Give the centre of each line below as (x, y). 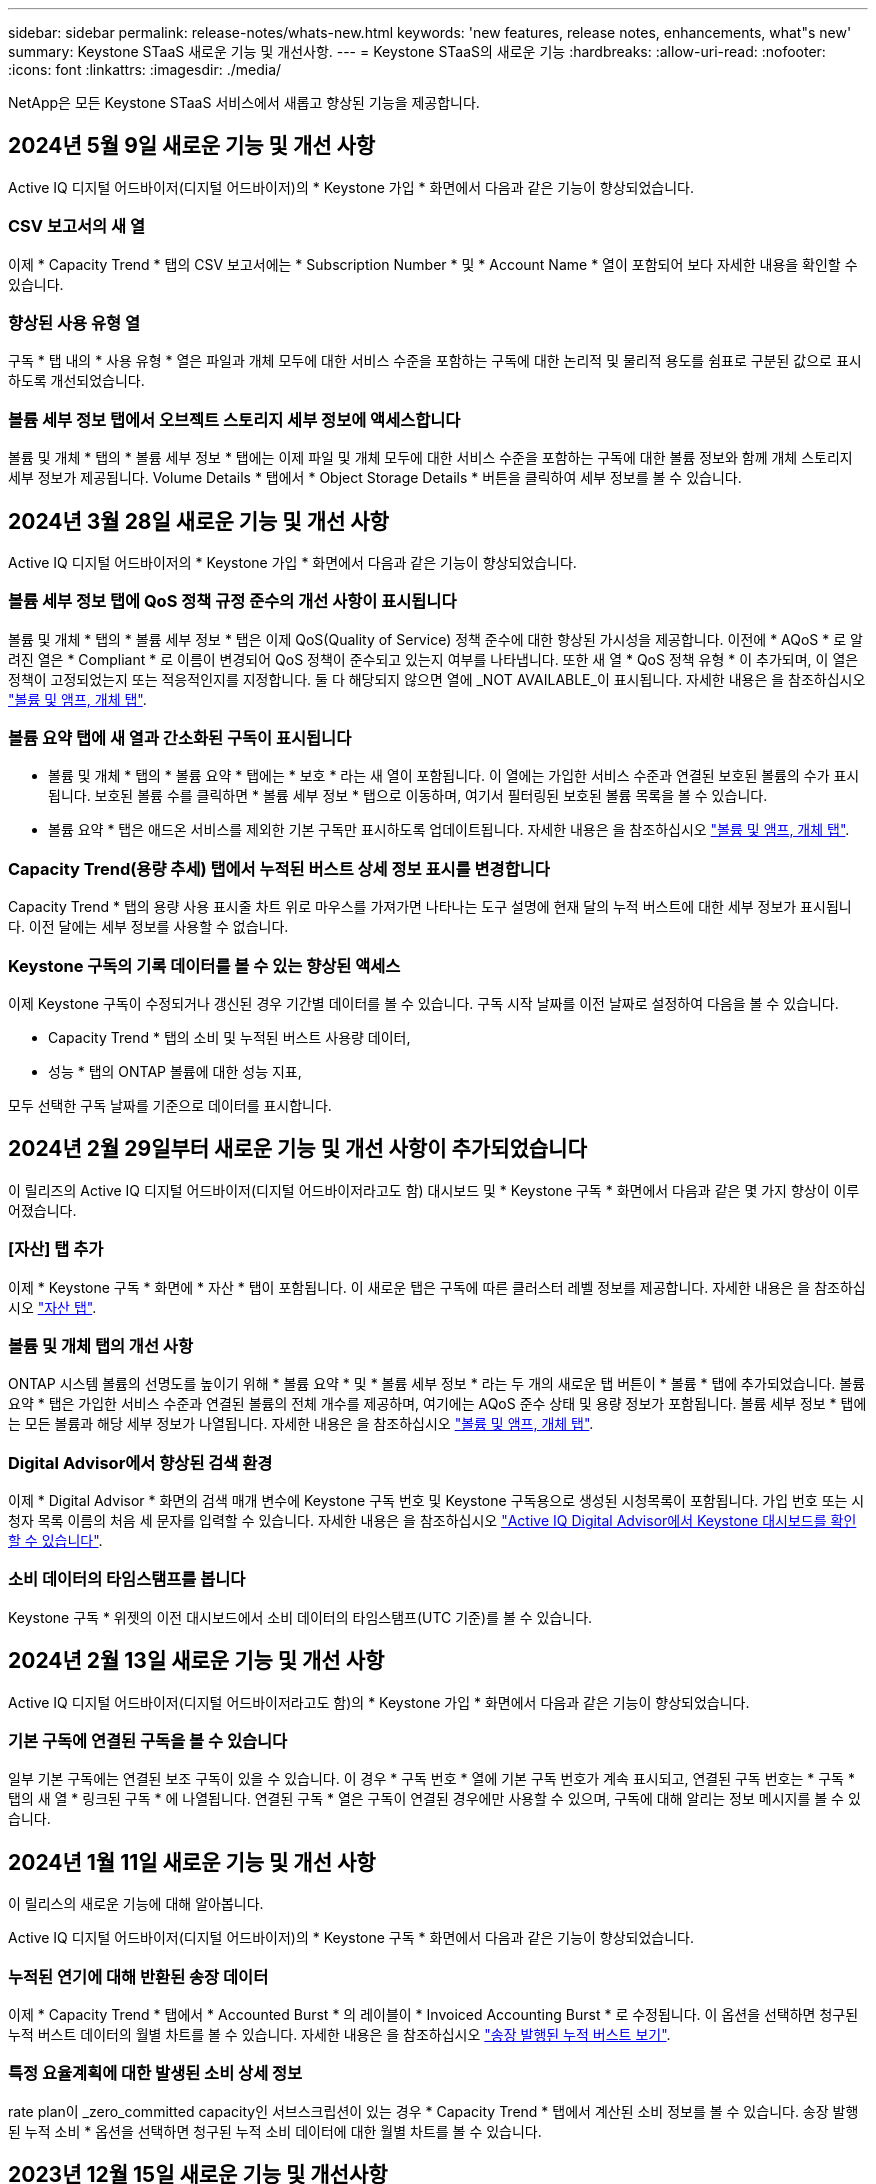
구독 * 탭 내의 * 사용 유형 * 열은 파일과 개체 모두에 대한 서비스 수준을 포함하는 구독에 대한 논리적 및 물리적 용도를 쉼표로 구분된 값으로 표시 (435, 361)
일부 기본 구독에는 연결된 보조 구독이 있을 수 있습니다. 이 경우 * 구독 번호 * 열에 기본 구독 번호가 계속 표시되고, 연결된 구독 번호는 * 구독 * (431, 1779)
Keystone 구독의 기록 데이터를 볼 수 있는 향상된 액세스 (204, 965)
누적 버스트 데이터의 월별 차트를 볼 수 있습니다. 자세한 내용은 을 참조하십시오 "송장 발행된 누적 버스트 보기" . (339, 2034)
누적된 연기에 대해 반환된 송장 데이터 (138, 1976)
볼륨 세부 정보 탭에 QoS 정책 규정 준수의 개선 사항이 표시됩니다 (232, 601)
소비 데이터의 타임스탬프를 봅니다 (127, 1579)
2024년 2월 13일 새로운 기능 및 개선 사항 (196, 1661)
